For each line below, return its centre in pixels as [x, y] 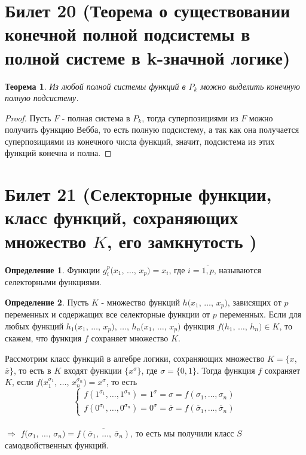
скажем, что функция [43, 338]
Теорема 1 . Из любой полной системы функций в [95, 86]
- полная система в [96, 117]
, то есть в [33, 370]
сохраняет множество [130, 338]
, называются [237, 269]
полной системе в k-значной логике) [148, 57]
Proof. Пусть [28, 117]
